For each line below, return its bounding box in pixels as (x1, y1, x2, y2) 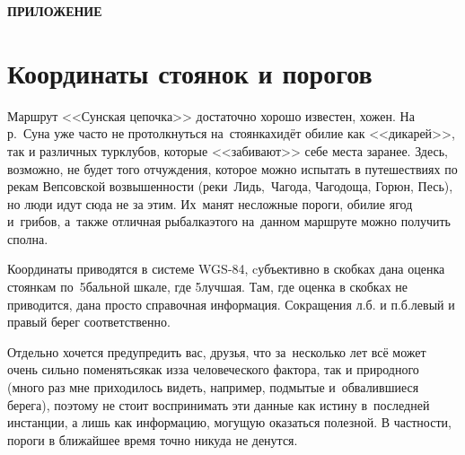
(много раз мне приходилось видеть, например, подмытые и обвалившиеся (7, 378, 419, 397)
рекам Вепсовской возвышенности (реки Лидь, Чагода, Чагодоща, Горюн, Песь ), (7, 177, 453, 196)
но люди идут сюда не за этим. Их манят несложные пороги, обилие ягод (7, 194, 413, 213)
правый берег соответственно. (7, 312, 171, 331)
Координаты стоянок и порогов (7, 54, 373, 91)
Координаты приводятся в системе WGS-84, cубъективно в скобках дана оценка (7, 259, 445, 278)
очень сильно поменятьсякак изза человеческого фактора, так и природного (7, 360, 419, 379)
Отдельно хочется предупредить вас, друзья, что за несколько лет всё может (7, 342, 426, 361)
